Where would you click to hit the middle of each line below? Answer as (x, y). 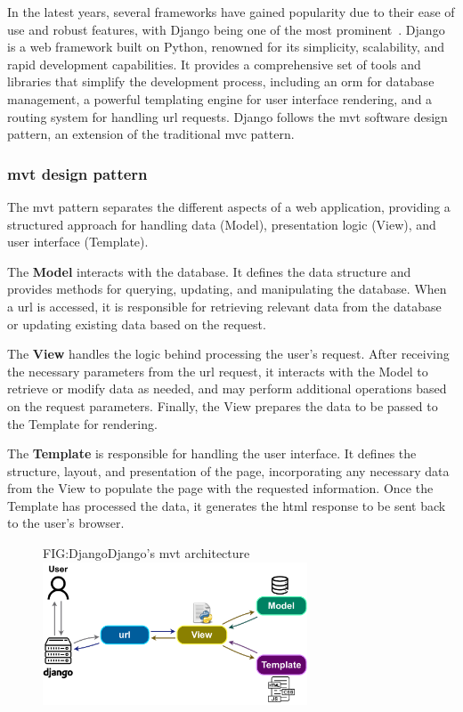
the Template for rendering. (82, 423)
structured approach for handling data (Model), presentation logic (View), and (222, 224)
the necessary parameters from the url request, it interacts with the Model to (218, 371)
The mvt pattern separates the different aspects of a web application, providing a (229, 206)
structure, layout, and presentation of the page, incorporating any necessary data (228, 470)
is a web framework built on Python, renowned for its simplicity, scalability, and (226, 47)
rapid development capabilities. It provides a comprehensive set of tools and (214, 64)
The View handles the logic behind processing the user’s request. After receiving (228, 354)
